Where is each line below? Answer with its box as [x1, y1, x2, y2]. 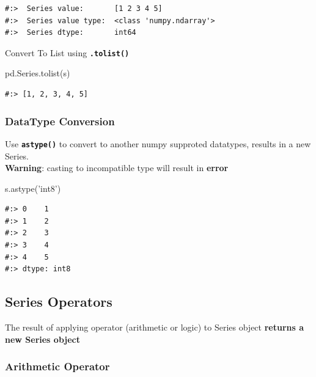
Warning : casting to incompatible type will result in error [5, 161, 229, 174]
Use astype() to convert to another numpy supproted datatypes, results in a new [5, 137, 311, 150]
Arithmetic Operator [5, 359, 110, 374]
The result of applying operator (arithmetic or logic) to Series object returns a [5, 321, 304, 334]
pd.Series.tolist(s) [5, 67, 70, 79]
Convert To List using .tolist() [5, 46, 130, 59]
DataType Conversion [5, 113, 115, 128]
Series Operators [5, 292, 112, 311]
